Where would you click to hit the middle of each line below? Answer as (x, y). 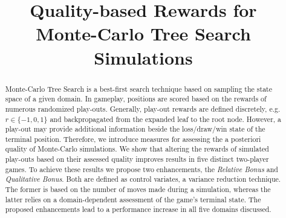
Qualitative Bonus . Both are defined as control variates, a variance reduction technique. (143, 179)
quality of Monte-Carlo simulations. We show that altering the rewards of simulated (137, 149)
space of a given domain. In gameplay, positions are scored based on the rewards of (136, 99)
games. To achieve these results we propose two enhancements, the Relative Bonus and (141, 169)
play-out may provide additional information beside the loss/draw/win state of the (135, 129)
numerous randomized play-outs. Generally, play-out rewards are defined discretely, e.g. (143, 108)
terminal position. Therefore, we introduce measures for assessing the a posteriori (133, 139)
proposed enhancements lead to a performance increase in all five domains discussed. (138, 209)
